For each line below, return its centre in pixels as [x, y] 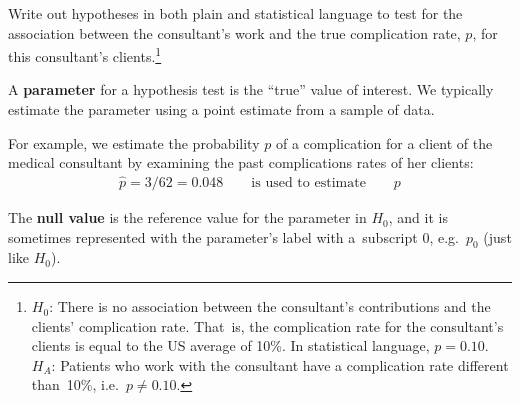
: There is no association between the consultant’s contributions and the [270, 306]
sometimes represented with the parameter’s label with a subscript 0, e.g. [233, 236]
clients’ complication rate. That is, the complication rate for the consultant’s [267, 325]
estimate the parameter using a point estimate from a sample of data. [221, 109]
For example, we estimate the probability [134, 142]
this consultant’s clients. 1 [85, 54]
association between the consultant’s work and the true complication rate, [234, 32]
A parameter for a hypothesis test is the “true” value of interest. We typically [251, 89]
